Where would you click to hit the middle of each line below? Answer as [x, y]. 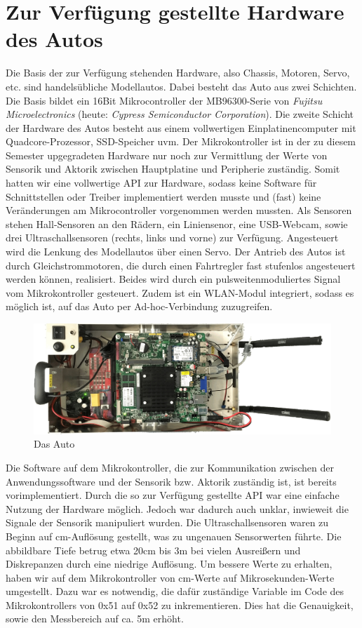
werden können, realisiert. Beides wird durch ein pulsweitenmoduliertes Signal [173, 279]
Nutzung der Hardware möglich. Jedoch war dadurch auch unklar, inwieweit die [177, 508]
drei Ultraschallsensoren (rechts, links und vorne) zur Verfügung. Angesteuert [172, 238]
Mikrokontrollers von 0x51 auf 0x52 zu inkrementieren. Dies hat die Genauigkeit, [180, 604]
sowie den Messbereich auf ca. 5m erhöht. [95, 619]
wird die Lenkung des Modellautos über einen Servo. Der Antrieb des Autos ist [176, 252]
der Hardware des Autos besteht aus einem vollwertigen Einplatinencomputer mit [181, 127]
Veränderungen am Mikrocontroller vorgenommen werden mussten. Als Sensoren [179, 210]
